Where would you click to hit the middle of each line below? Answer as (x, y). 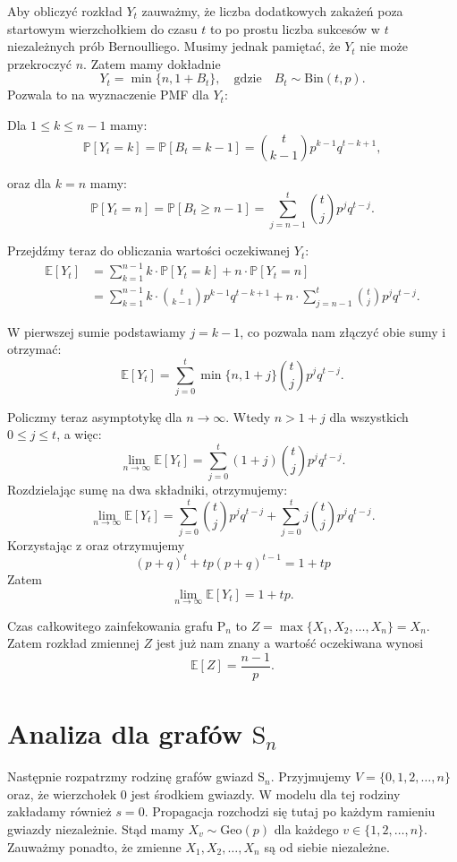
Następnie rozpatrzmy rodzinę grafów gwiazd (131, 776)
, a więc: (79, 434)
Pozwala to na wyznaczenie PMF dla (108, 95)
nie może (384, 46)
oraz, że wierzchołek (62, 793)
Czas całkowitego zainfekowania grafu (110, 625)
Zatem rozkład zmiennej (73, 643)
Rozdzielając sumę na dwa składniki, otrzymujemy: (148, 490)
